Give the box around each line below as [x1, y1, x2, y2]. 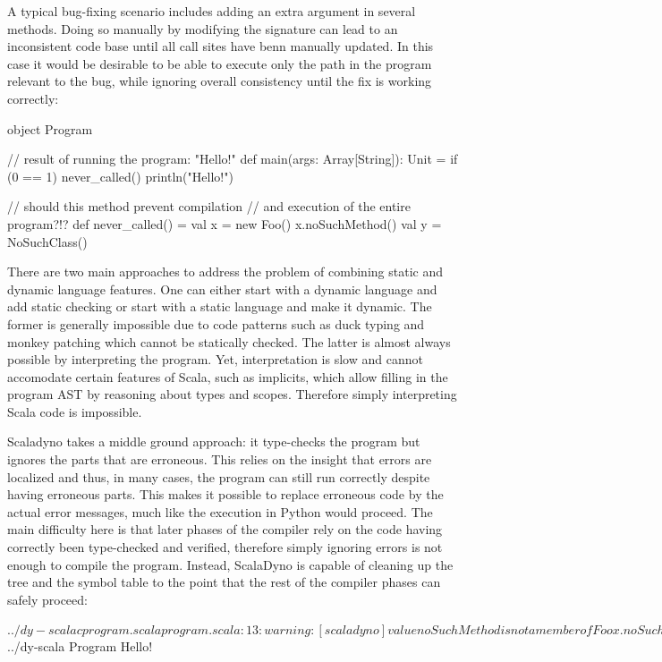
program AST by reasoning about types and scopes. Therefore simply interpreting [7, 385, 457, 403]
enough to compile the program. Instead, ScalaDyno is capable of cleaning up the [7, 555, 454, 573]
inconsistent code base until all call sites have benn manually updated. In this [7, 37, 434, 55]
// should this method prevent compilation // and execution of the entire [7, 197, 411, 216]
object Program [7, 119, 93, 138]
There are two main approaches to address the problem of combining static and [7, 262, 443, 281]
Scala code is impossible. [7, 402, 142, 420]
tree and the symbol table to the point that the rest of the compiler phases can [7, 573, 441, 591]
